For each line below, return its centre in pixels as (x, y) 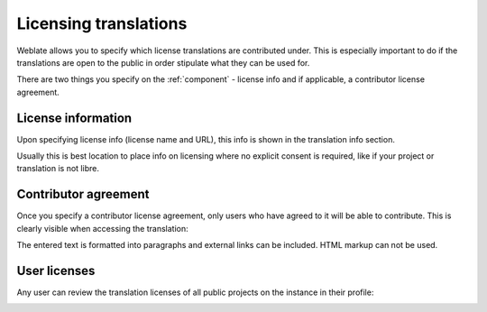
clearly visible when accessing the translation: (102, 228)
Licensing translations (102, 23)
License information (74, 118)
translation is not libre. (58, 169)
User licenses (56, 271)
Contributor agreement (83, 194)
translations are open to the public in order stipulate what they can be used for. (163, 62)
